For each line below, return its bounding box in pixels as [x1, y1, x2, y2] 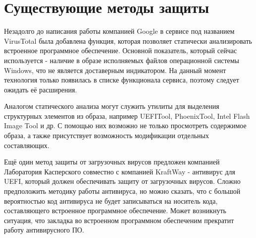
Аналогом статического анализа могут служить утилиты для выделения [4, 101, 219, 111]
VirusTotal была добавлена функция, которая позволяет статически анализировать [4, 35, 252, 46]
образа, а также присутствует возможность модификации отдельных [4, 130, 209, 141]
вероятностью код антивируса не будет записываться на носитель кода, [4, 195, 218, 206]
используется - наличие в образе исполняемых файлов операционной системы [4, 55, 239, 65]
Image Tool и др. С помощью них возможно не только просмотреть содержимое [4, 120, 247, 131]
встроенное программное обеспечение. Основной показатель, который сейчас [4, 45, 237, 56]
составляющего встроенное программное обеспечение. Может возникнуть [4, 205, 226, 216]
